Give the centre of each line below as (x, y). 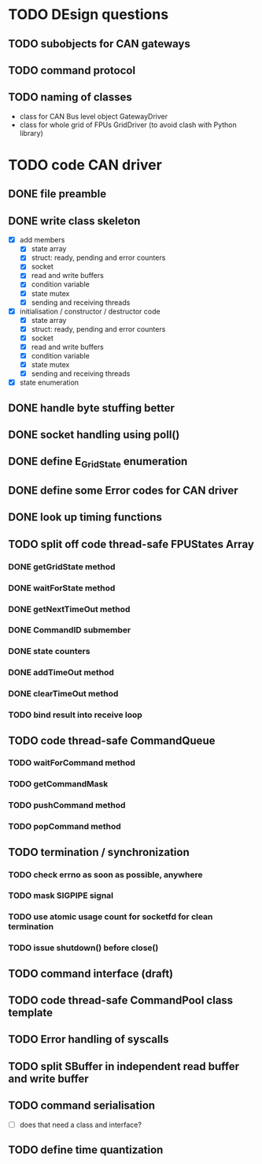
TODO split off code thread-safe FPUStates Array (131, 544)
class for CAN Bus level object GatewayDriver (94, 116)
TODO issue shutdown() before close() (83, 948)
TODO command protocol (72, 70)
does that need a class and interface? (80, 1125)
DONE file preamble (57, 194)
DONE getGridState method (62, 566)
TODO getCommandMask (58, 784)
